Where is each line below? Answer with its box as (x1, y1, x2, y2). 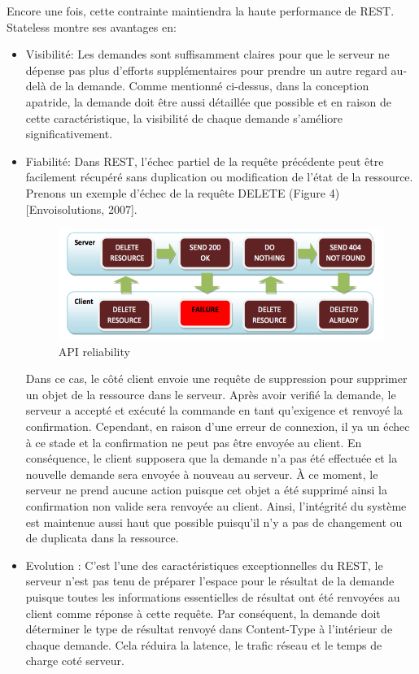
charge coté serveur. (25, 652, 124, 669)
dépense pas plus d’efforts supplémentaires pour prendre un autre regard (25, 61, 387, 78)
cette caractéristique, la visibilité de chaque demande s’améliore (25, 109, 343, 126)
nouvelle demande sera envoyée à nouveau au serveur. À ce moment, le (25, 465, 378, 482)
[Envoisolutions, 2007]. (25, 200, 137, 217)
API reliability (58, 342, 130, 359)
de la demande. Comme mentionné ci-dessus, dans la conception (50, 77, 369, 94)
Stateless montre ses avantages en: (7, 18, 177, 35)
